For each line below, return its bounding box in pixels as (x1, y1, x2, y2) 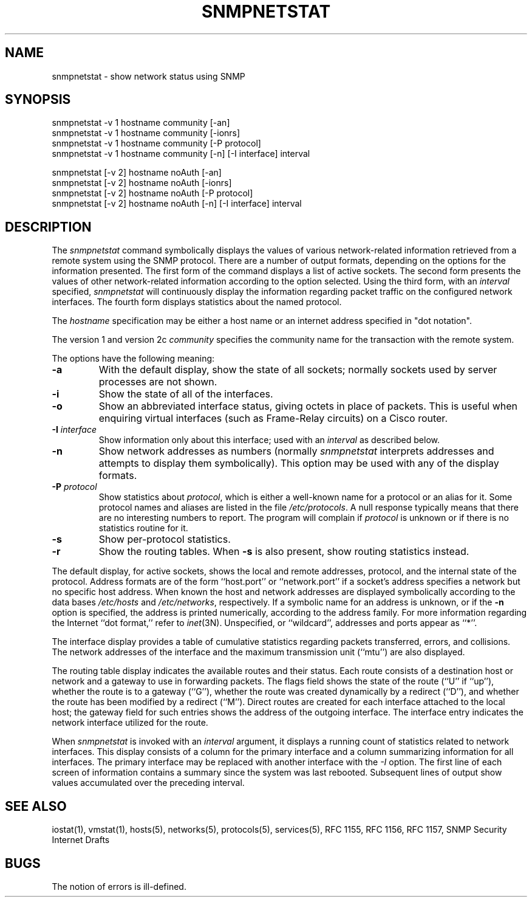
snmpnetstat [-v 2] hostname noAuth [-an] (52, 167, 222, 178)
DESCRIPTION (5, 219, 92, 235)
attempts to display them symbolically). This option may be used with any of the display (98, 457, 499, 470)
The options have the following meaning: (52, 353, 215, 364)
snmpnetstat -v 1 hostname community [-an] (52, 117, 230, 128)
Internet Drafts (52, 835, 110, 845)
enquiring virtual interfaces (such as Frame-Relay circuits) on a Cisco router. (98, 412, 448, 425)
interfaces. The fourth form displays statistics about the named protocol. (52, 297, 342, 308)
